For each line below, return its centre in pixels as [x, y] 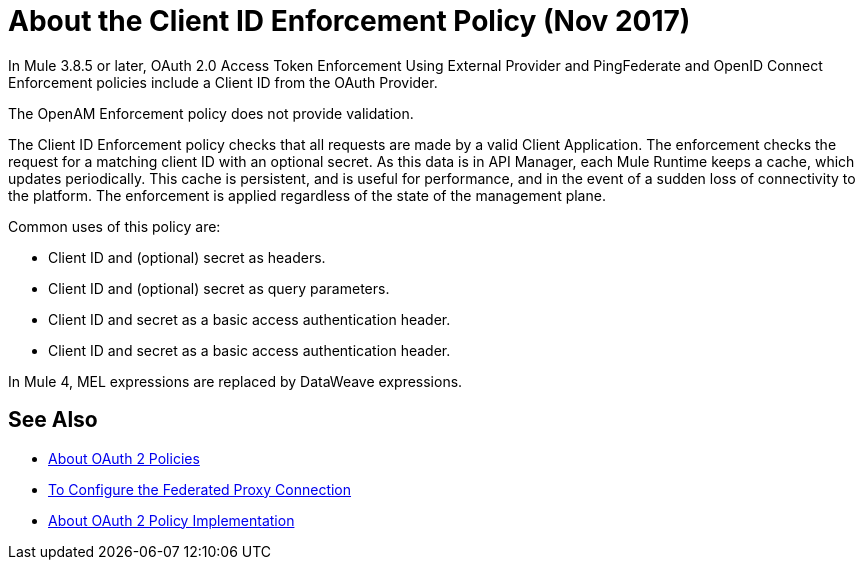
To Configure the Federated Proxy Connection [200, 489]
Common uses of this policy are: [114, 226]
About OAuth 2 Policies [124, 458]
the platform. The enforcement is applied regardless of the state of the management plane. [307, 195]
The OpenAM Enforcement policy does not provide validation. [211, 113]
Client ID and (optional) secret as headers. [187, 257]
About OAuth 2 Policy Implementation [171, 520]
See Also [53, 420]
